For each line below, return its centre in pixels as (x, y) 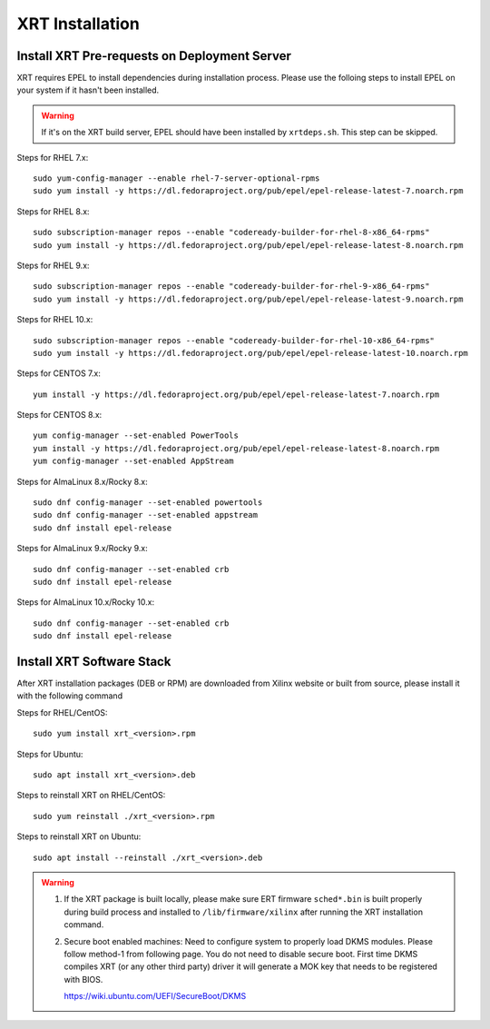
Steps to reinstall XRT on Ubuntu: (79, 836)
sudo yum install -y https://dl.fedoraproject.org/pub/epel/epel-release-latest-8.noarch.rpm (248, 245)
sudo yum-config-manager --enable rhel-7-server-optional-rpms (176, 178)
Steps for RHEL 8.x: (53, 211)
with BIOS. (83, 979)
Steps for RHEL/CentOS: (62, 712)
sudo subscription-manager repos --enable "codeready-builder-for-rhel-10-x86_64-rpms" (234, 340)
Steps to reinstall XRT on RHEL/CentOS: (91, 796)
